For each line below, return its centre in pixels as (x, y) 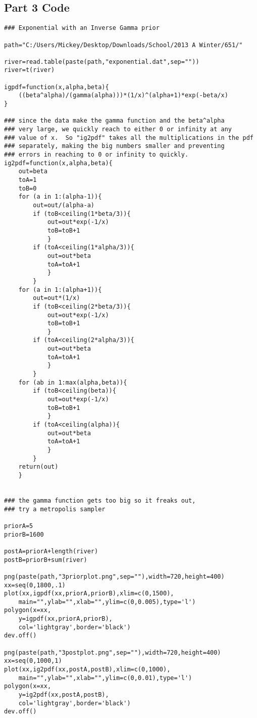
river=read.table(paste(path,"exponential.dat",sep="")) (102, 62)
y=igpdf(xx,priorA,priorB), (65, 619)
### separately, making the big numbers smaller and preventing (114, 146)
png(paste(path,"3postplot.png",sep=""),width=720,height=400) (113, 652)
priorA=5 (19, 526)
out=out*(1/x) (57, 298)
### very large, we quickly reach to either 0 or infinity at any (118, 129)
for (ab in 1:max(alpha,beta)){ (73, 382)
